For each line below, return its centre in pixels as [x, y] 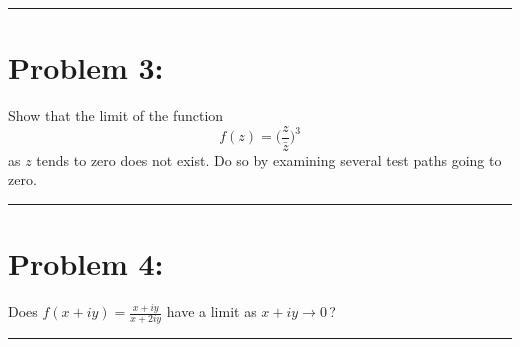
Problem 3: [86, 67]
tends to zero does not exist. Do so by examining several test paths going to [269, 159]
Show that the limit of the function [116, 115]
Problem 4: [86, 263]
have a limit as [211, 311]
